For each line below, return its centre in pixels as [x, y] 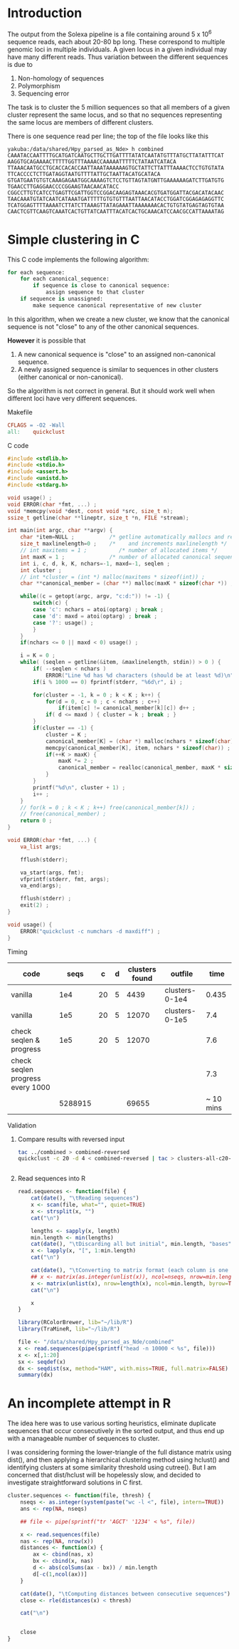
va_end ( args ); [41, 886]
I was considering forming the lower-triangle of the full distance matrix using [119, 1452]
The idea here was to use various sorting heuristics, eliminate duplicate [112, 1423]
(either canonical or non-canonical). [70, 377]
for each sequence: [36, 272]
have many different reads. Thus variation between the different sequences [118, 57]
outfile [182, 974]
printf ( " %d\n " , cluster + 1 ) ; [79, 787]
